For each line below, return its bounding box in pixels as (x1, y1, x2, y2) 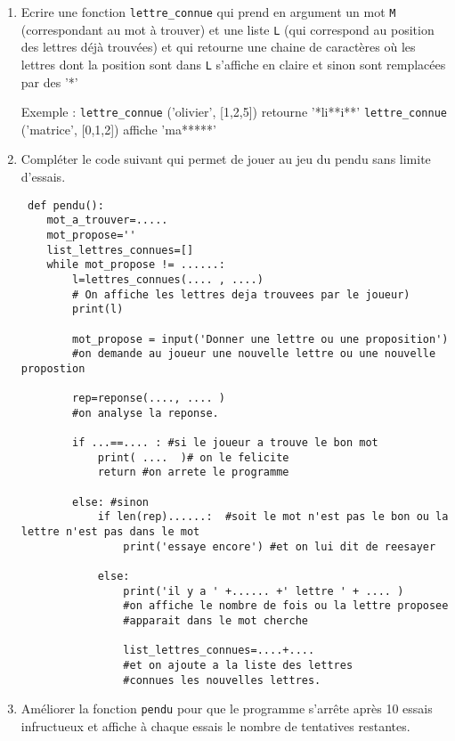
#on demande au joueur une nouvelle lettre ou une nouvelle (72, 347, 436, 361)
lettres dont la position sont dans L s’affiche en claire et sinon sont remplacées (20, 54, 446, 73)
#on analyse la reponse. (72, 406, 219, 419)
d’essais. (20, 167, 66, 185)
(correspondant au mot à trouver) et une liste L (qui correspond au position (20, 20, 435, 38)
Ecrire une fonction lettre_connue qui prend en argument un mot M (20, 3, 396, 20)
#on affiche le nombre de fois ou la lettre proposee (123, 599, 449, 613)
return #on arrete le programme (97, 466, 289, 479)
